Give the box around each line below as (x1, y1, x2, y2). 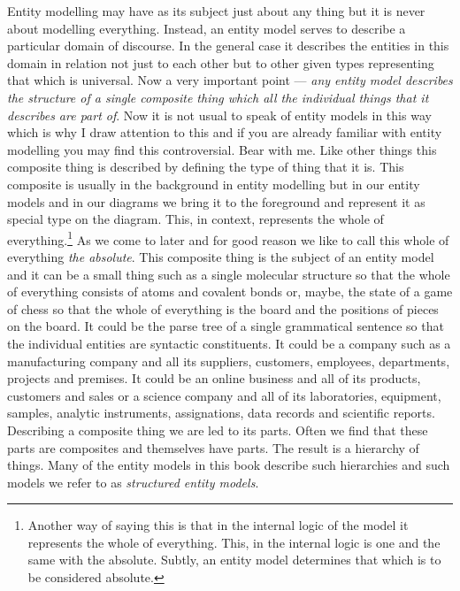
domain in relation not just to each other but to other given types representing (7, 53, 434, 72)
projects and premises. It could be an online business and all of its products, (7, 369, 421, 388)
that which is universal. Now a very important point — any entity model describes (7, 71, 453, 89)
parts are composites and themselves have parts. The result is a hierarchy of (7, 438, 419, 457)
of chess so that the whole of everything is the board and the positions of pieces (7, 299, 439, 318)
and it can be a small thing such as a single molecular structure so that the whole (7, 265, 450, 283)
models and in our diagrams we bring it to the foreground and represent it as (7, 192, 425, 211)
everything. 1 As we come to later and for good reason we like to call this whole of (7, 227, 449, 249)
